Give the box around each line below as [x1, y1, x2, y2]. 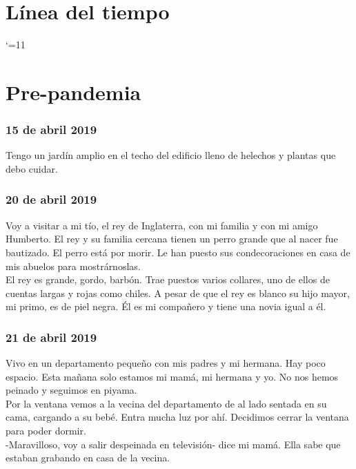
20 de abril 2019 [6, 191, 97, 208]
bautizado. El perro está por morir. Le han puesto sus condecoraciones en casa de [6, 245, 350, 259]
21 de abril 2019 [6, 328, 97, 345]
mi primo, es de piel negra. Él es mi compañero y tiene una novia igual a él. [6, 299, 326, 314]
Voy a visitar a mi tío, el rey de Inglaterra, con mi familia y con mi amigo [6, 218, 318, 232]
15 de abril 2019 [6, 121, 97, 138]
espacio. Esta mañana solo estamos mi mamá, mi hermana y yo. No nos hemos [6, 369, 339, 383]
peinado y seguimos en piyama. [6, 383, 137, 397]
